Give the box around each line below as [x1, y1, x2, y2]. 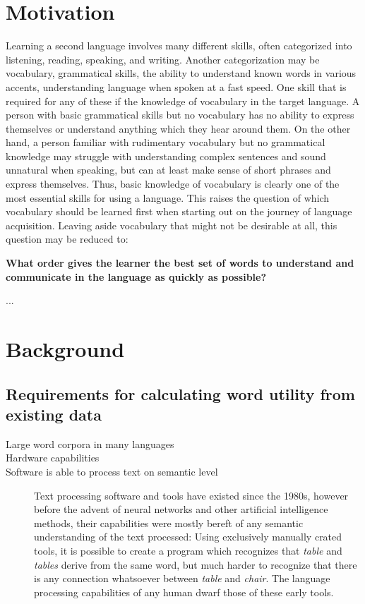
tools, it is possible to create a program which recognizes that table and [34, 543, 342, 557]
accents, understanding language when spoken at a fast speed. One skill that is [6, 79, 347, 94]
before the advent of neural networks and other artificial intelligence [34, 502, 328, 517]
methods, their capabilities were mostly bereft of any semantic [34, 515, 304, 530]
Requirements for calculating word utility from [6, 382, 355, 404]
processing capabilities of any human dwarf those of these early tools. [34, 584, 334, 599]
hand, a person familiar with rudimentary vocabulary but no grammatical [6, 135, 325, 150]
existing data [6, 403, 102, 425]
